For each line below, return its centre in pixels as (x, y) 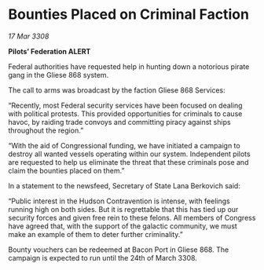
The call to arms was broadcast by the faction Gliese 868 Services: (117, 90)
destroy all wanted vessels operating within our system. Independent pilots (129, 154)
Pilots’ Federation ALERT (49, 51)
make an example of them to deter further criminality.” (95, 234)
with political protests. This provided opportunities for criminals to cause (125, 113)
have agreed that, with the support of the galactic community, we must (123, 226)
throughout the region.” (46, 130)
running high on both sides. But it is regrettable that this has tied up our (123, 209)
